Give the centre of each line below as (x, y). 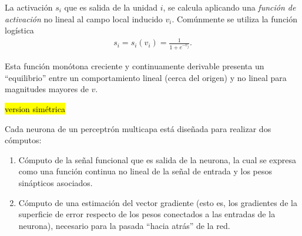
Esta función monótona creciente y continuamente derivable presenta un (135, 66)
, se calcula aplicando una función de (229, 7)
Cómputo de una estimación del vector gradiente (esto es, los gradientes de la (158, 202)
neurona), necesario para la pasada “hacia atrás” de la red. (124, 225)
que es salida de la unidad (111, 7)
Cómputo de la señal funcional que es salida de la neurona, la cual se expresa (157, 159)
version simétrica (35, 109)
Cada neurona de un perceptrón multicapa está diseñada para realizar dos (138, 128)
